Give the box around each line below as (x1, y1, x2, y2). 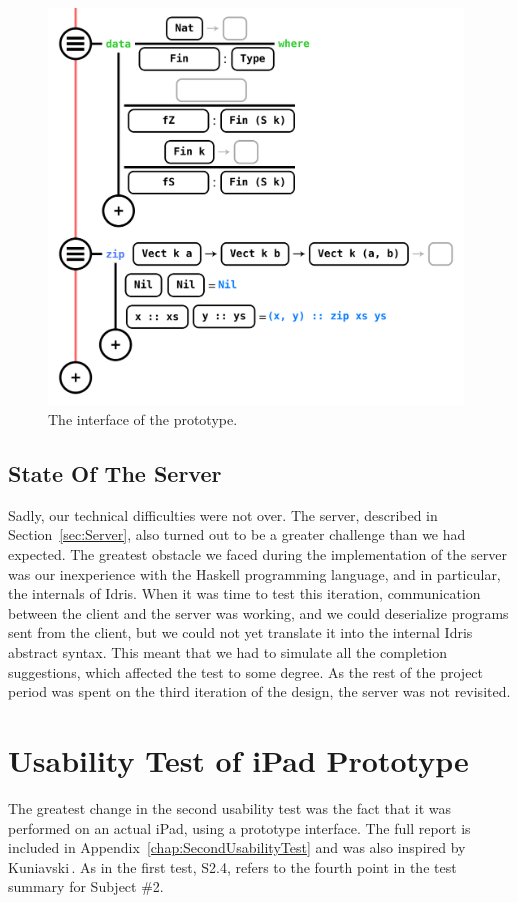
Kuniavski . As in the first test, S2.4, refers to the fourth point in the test (8, 856, 457, 877)
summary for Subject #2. (8, 876, 164, 897)
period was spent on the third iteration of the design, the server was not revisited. (8, 681, 511, 702)
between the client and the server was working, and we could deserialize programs (8, 602, 509, 623)
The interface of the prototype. (48, 409, 238, 430)
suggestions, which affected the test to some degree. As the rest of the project (8, 661, 484, 682)
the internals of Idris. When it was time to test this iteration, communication (8, 583, 481, 604)
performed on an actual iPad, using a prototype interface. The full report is (8, 817, 471, 838)
